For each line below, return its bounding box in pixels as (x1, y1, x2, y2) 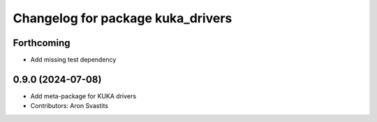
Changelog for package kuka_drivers (13, 10, 232, 26)
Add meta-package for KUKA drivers (30, 91, 136, 100)
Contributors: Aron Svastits (30, 102, 108, 110)
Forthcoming (13, 37, 71, 49)
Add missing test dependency (30, 56, 117, 64)
